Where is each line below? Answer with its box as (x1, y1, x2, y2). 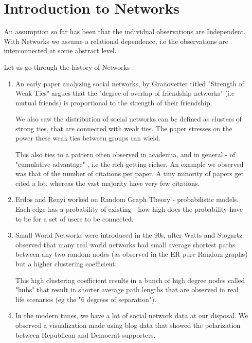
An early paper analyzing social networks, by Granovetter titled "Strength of (15, 78, 244, 88)
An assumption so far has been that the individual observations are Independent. (4, 26, 246, 37)
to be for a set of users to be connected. (15, 213, 134, 223)
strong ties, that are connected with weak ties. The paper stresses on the (15, 123, 232, 133)
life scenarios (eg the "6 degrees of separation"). (15, 294, 157, 304)
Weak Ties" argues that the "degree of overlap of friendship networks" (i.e (15, 88, 234, 98)
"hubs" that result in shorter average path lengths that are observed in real (15, 284, 239, 295)
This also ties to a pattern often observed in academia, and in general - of (15, 149, 235, 160)
